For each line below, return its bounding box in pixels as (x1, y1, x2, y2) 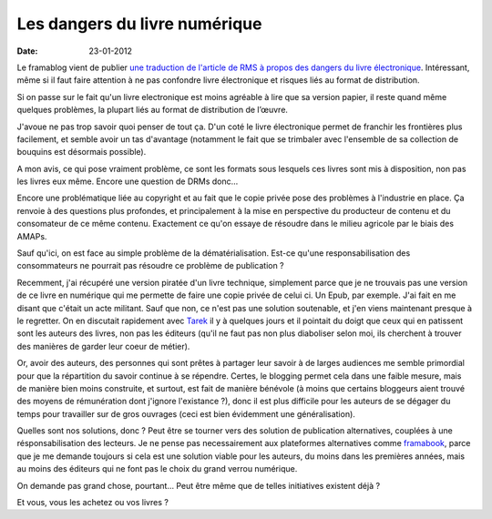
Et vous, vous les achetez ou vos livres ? (16, 497, 169, 508)
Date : (16, 46, 38, 56)
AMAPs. (16, 230, 47, 241)
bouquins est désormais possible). (16, 147, 147, 158)
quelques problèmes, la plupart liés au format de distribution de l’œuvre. (16, 105, 289, 116)
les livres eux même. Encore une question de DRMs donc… (16, 176, 239, 187)
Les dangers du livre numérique (16, 14, 262, 34)
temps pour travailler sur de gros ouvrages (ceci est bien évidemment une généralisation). (16, 408, 355, 419)
